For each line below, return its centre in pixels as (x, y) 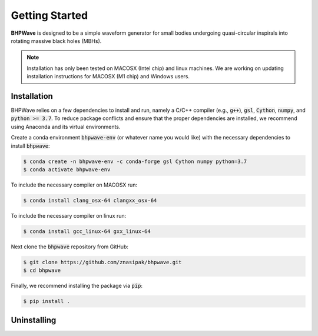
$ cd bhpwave (42, 270)
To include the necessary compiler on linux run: (69, 215)
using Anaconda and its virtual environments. (66, 127)
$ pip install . (47, 301)
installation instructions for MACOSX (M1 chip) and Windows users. (108, 76)
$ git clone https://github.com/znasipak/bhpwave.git (102, 262)
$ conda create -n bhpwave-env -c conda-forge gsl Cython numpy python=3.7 (135, 161)
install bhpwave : (30, 146)
